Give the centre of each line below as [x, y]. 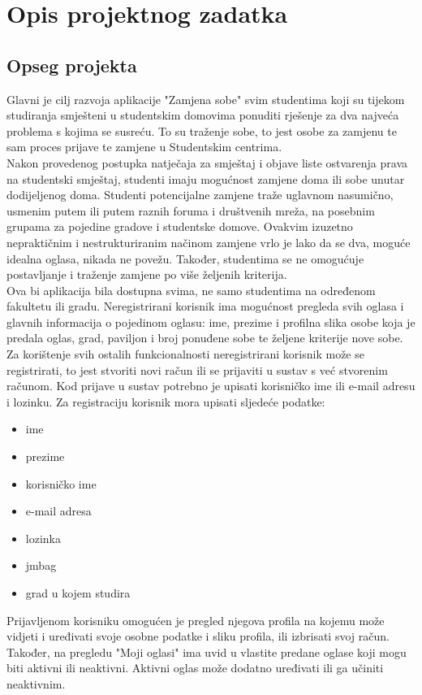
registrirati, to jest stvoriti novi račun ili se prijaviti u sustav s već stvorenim [197, 369]
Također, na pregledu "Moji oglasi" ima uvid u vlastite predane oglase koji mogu [207, 652]
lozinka [43, 538]
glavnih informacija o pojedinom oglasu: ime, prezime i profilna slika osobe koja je [211, 321]
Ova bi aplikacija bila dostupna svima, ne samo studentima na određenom [191, 290]
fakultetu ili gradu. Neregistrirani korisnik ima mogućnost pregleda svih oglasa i [205, 306]
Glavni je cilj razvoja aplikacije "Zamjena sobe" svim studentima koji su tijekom [206, 99]
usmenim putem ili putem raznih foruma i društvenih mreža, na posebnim [191, 210]
